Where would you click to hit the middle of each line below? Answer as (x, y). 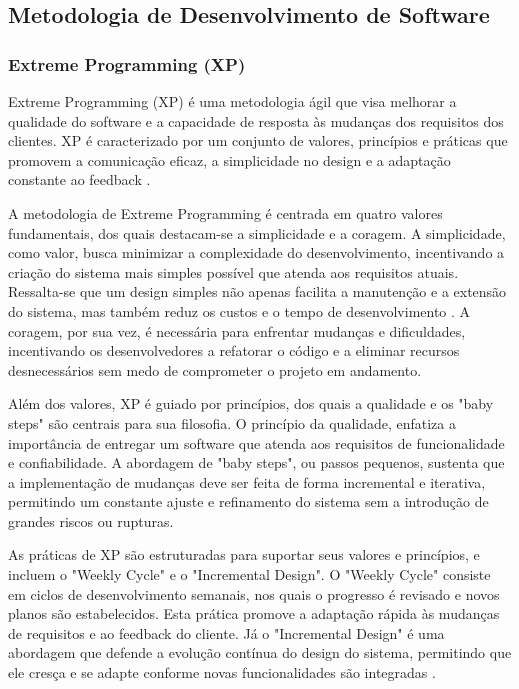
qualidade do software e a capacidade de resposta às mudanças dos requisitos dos (256, 120)
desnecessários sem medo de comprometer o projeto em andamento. (215, 369)
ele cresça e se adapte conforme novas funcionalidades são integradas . (222, 672)
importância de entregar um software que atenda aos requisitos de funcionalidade (256, 442)
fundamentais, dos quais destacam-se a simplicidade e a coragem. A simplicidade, (257, 232)
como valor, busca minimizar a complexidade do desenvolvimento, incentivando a (256, 252)
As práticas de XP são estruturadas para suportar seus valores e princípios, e (244, 554)
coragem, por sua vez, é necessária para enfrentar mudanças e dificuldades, (237, 330)
